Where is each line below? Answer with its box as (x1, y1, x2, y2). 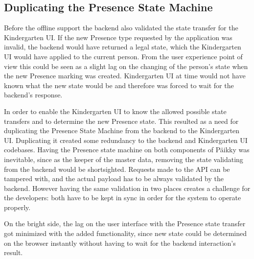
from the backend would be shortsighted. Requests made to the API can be (4, 164, 230, 174)
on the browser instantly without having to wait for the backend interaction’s (4, 237, 236, 248)
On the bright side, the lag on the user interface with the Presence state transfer (4, 218, 246, 229)
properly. (4, 202, 31, 212)
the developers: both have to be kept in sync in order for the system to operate (4, 192, 241, 203)
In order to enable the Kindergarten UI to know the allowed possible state (4, 106, 227, 116)
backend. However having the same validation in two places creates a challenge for (4, 183, 251, 193)
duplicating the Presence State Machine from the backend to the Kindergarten (4, 125, 240, 136)
